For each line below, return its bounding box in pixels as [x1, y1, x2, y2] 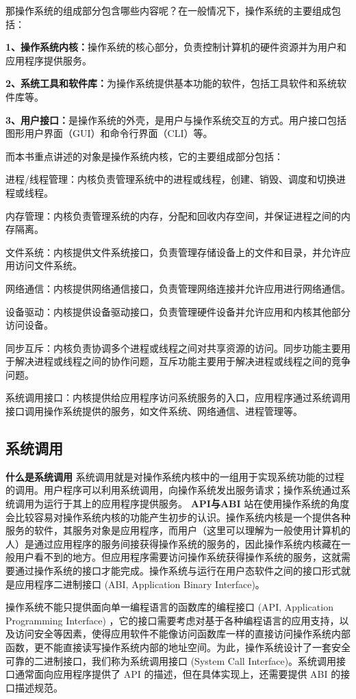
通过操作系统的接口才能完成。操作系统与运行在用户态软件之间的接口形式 [14, 563, 341, 578]
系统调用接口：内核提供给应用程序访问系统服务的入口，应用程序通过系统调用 [5, 390, 351, 405]
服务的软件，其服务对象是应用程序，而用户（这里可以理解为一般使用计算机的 [5, 523, 351, 537]
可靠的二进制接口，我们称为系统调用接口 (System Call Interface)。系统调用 [5, 653, 337, 668]
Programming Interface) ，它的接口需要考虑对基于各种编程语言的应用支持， [5, 613, 340, 627]
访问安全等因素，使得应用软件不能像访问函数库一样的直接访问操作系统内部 [14, 626, 351, 641]
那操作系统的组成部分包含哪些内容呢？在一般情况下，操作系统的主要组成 [5, 3, 331, 17]
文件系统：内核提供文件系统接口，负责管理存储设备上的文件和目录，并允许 [5, 244, 341, 259]
